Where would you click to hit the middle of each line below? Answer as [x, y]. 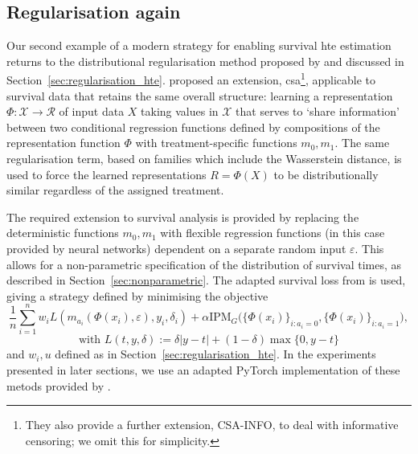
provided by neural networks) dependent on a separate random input [176, 248]
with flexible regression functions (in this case [273, 233]
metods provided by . [59, 385]
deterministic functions [63, 233]
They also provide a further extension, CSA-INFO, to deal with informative [212, 425]
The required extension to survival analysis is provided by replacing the [183, 217]
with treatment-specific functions [216, 143]
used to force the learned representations [107, 174]
